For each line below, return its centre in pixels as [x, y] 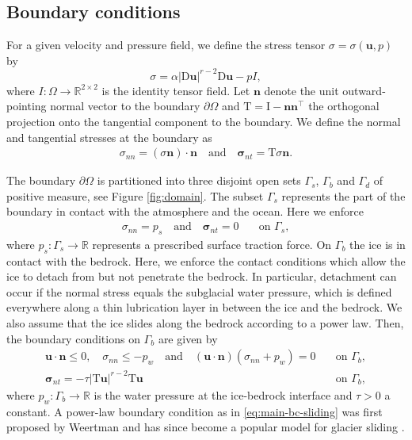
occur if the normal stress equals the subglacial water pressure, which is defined [199, 291]
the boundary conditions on [73, 338]
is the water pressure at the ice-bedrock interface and [223, 394]
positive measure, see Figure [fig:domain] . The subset [135, 195]
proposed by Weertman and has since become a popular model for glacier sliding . [206, 427]
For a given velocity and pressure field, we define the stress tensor [166, 45]
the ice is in [378, 244]
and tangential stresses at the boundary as [109, 137]
